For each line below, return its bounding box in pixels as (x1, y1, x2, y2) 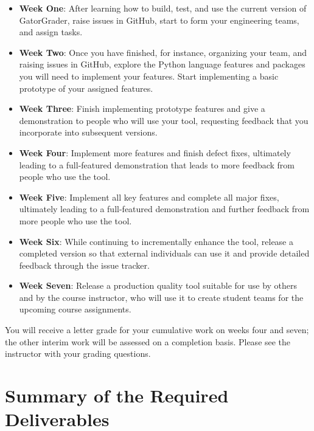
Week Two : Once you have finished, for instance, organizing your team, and (19, 46, 307, 58)
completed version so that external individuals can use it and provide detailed (19, 247, 310, 260)
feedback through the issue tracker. (19, 258, 150, 271)
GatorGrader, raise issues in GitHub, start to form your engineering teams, (19, 13, 299, 26)
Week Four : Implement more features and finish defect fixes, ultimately (19, 146, 291, 159)
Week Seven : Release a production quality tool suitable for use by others (19, 279, 298, 292)
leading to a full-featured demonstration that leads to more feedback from (19, 158, 295, 171)
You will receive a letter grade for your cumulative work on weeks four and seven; (5, 323, 309, 336)
